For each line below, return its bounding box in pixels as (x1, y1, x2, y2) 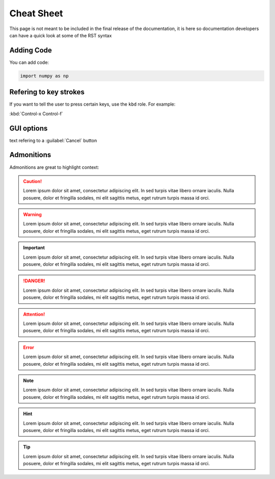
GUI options (9, 124, 48, 133)
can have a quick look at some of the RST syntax (9, 32, 112, 38)
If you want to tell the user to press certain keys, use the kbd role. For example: (9, 101, 176, 107)
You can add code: (9, 59, 49, 65)
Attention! (23, 311, 45, 317)
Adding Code (9, 46, 52, 55)
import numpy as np (20, 73, 69, 79)
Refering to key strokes (9, 88, 85, 96)
